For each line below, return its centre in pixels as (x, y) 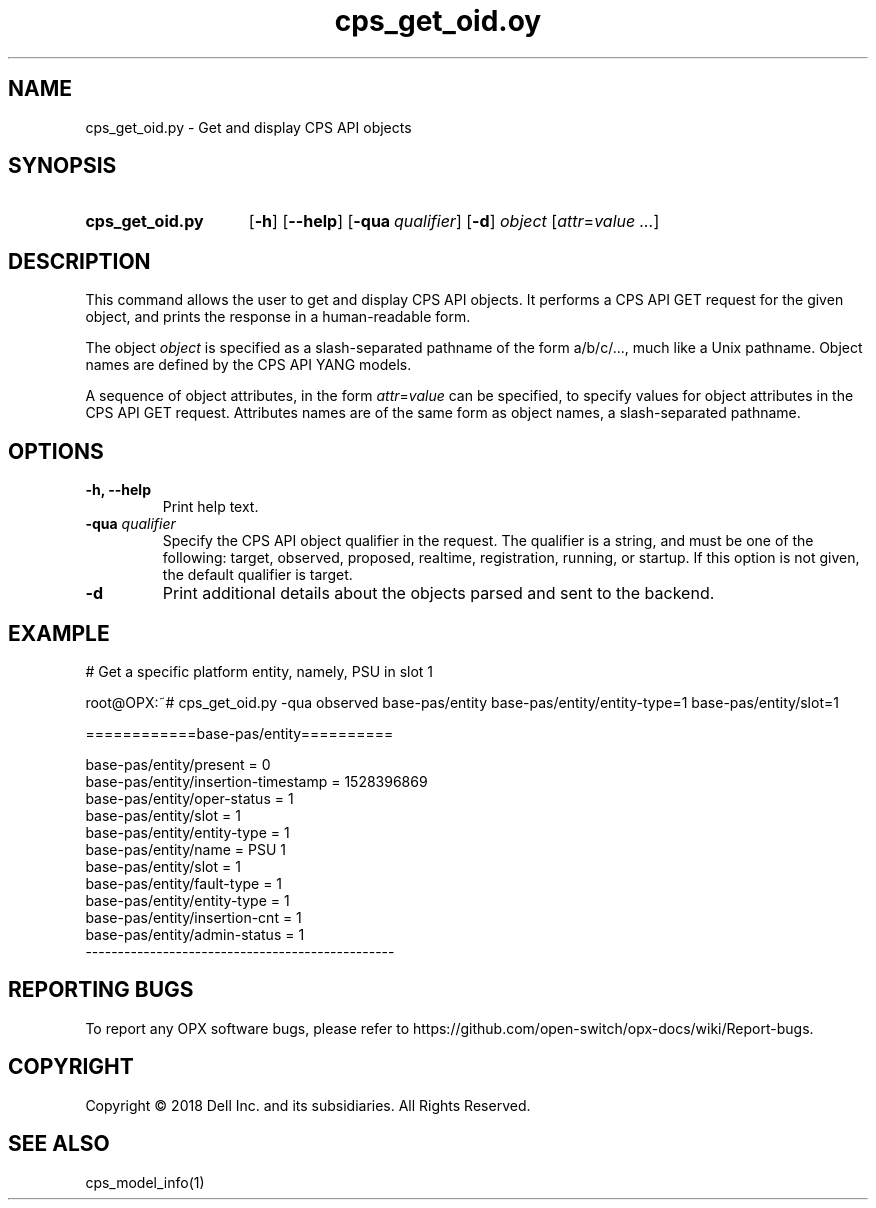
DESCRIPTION (79, 261)
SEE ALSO (59, 1144)
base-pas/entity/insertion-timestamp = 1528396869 (256, 781)
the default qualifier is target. (257, 575)
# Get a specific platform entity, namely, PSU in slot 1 (259, 671)
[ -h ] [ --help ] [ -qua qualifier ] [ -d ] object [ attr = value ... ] (454, 221)
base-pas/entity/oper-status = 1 (189, 798)
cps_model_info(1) (145, 1182)
